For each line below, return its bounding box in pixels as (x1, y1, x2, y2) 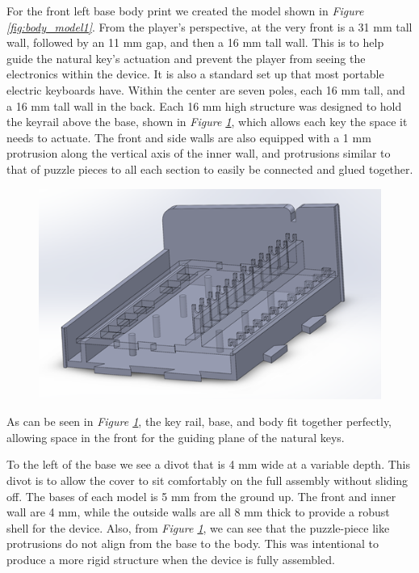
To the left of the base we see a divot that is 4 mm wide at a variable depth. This (6, 456, 410, 473)
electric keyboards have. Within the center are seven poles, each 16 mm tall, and (6, 81, 405, 98)
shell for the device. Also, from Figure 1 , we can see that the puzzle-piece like (6, 519, 390, 536)
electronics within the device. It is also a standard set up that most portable (6, 65, 384, 82)
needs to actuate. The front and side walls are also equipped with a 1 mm (6, 129, 371, 145)
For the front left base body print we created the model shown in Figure (6, 2, 364, 19)
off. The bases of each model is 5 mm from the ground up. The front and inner (6, 487, 396, 504)
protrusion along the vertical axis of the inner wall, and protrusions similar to (6, 145, 391, 162)
